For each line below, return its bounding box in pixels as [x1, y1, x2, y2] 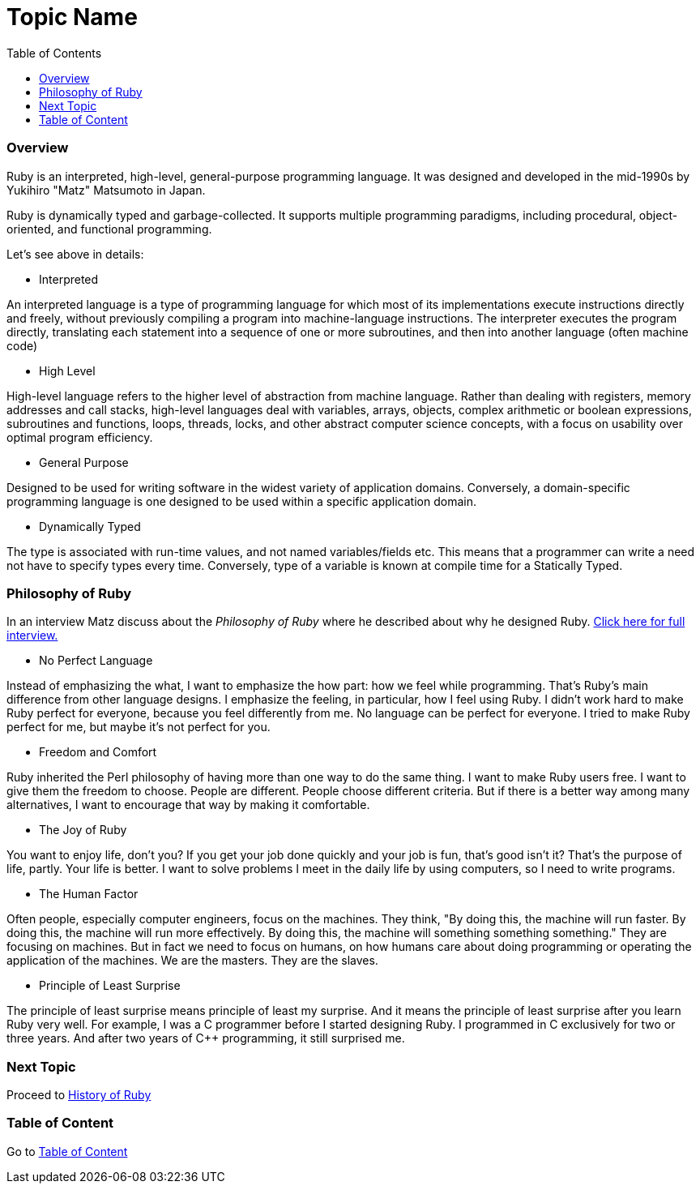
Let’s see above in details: [6, 246, 144, 261]
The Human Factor [39, 887, 139, 901]
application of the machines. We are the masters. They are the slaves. [6, 953, 378, 968]
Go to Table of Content [6, 1144, 128, 1158]
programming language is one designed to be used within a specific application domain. [6, 494, 476, 508]
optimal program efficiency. [6, 430, 153, 444]
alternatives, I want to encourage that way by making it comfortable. [6, 798, 370, 812]
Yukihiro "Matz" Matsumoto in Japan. [6, 182, 206, 197]
